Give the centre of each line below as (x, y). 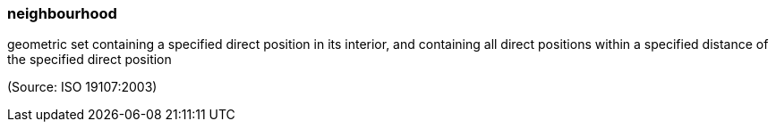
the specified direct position (90, 60)
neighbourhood (62, 13)
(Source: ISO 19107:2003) (82, 87)
